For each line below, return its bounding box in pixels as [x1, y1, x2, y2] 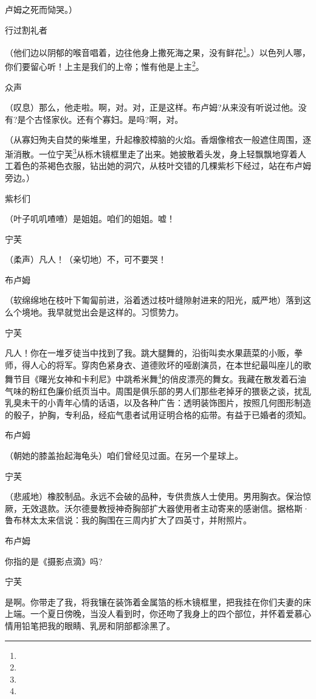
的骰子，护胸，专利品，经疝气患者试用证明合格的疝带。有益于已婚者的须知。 [5, 408, 311, 421]
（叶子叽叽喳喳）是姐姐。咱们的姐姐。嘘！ [5, 212, 175, 225]
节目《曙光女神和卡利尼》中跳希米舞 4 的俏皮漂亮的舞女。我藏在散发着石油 [13, 371, 306, 385]
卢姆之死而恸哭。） [5, 3, 77, 15]
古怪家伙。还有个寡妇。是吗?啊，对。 [34, 112, 184, 125]
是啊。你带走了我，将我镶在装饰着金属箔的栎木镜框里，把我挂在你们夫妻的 [5, 595, 303, 608]
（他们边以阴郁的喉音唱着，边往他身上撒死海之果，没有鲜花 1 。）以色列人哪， [5, 44, 311, 58]
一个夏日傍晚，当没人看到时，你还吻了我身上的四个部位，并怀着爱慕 [30, 607, 303, 620]
